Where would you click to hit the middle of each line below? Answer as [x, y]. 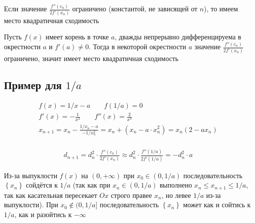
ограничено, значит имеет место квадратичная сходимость [91, 58]
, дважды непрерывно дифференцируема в [178, 37]
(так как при [91, 185]
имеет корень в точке [77, 37]
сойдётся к [42, 185]
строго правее [131, 195]
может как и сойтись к [217, 205]
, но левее [176, 195]
